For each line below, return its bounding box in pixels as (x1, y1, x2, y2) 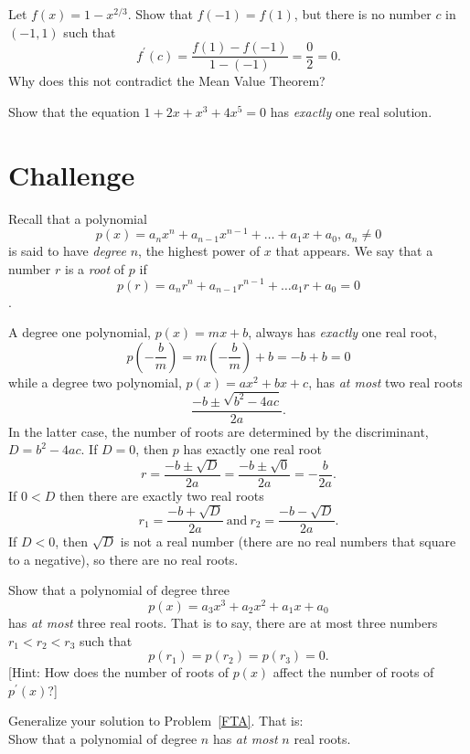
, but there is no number (294, 5, 432, 23)
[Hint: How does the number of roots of (8, 663, 229, 682)
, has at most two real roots (308, 372, 463, 391)
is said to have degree (8, 241, 126, 260)
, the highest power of (138, 241, 261, 260)
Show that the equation (8, 101, 140, 121)
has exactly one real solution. (270, 101, 433, 121)
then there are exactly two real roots (59, 485, 264, 504)
